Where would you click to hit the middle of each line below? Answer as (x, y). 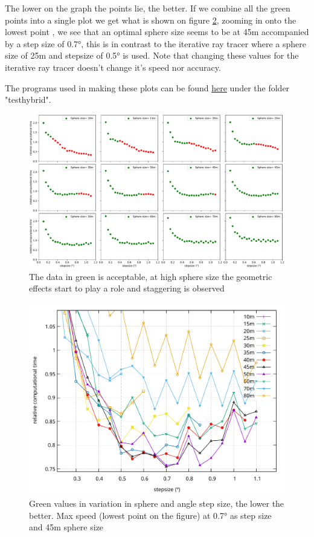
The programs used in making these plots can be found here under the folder (147, 87)
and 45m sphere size (66, 527)
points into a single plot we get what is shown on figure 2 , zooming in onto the (151, 20)
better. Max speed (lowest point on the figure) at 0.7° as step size (150, 515)
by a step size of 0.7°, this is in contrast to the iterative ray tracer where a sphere (156, 43)
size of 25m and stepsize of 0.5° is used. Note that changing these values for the (152, 55)
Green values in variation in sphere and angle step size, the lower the (157, 503)
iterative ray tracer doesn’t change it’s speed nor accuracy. (113, 67)
